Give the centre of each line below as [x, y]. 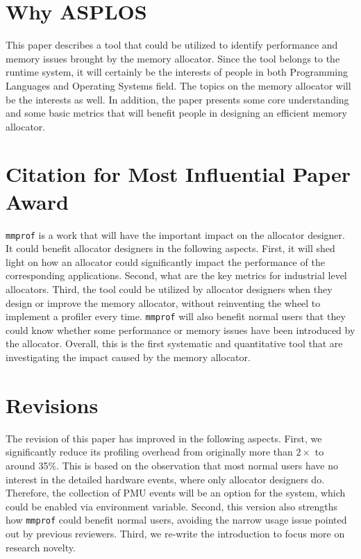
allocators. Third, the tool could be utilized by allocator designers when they [169, 289]
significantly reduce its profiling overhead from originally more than [149, 452]
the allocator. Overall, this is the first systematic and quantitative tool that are [174, 343]
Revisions [52, 404]
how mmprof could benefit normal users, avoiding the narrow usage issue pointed [176, 520]
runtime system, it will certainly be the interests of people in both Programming [177, 72]
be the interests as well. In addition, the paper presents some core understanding [177, 99]
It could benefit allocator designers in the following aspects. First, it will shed [170, 248]
